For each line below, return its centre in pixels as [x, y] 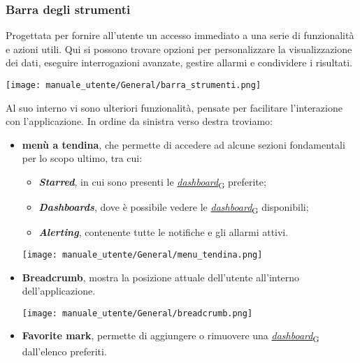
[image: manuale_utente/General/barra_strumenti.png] [134, 85]
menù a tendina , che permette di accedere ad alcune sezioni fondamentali [183, 144]
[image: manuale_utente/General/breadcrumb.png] [137, 313]
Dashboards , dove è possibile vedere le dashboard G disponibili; [174, 208]
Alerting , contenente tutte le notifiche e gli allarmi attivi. [164, 232]
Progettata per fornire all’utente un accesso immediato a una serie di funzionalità [180, 35]
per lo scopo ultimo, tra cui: [82, 158]
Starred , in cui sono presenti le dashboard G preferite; [152, 183]
